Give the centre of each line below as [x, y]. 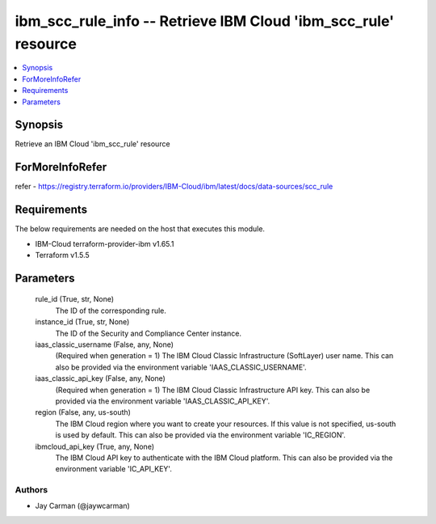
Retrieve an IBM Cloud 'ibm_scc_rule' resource [92, 144]
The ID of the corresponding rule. [111, 311]
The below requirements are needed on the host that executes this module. [140, 229]
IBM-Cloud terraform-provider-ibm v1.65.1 [105, 243]
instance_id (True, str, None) [82, 322]
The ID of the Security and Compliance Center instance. [149, 333]
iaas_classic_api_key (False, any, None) [100, 378]
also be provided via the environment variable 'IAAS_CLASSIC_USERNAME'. [181, 367]
